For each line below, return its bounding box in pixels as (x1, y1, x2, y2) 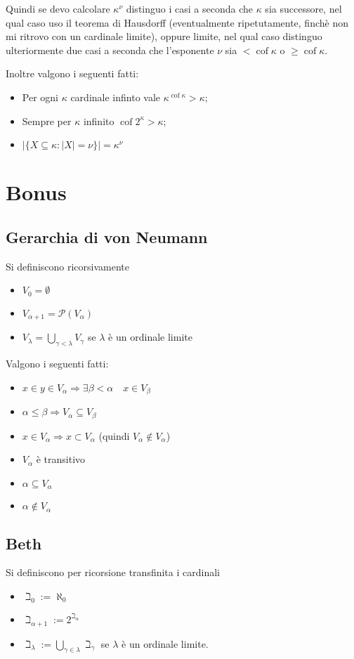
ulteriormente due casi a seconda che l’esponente (6, 42, 214, 57)
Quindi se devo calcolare (6, 1, 110, 15)
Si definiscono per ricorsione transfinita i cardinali (6, 565, 220, 580)
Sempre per (22, 113, 72, 128)
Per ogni (22, 89, 58, 104)
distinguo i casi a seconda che (126, 1, 253, 15)
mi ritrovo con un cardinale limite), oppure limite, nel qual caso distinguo (6, 29, 322, 44)
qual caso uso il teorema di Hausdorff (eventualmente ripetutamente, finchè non (6, 15, 348, 30)
